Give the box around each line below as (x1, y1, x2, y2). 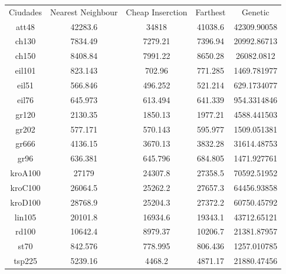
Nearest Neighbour (50, 5, 118, 18)
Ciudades (9, 5, 42, 18)
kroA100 (10, 167, 41, 179)
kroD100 (10, 196, 41, 208)
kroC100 (10, 181, 41, 193)
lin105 (14, 210, 37, 223)
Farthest (195, 5, 226, 18)
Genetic (242, 5, 269, 18)
